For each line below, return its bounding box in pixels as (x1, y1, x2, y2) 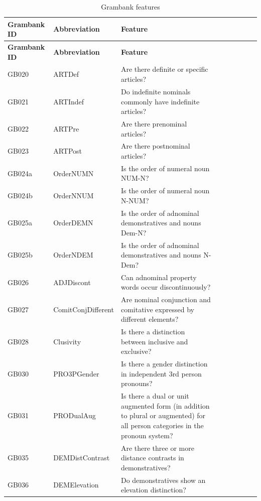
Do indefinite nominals (120, 86, 191, 96)
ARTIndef (53, 96, 84, 106)
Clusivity (53, 336, 81, 346)
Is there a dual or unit (120, 391, 189, 401)
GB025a (8, 217, 32, 228)
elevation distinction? (120, 484, 186, 495)
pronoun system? (120, 430, 173, 440)
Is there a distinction (120, 326, 185, 337)
